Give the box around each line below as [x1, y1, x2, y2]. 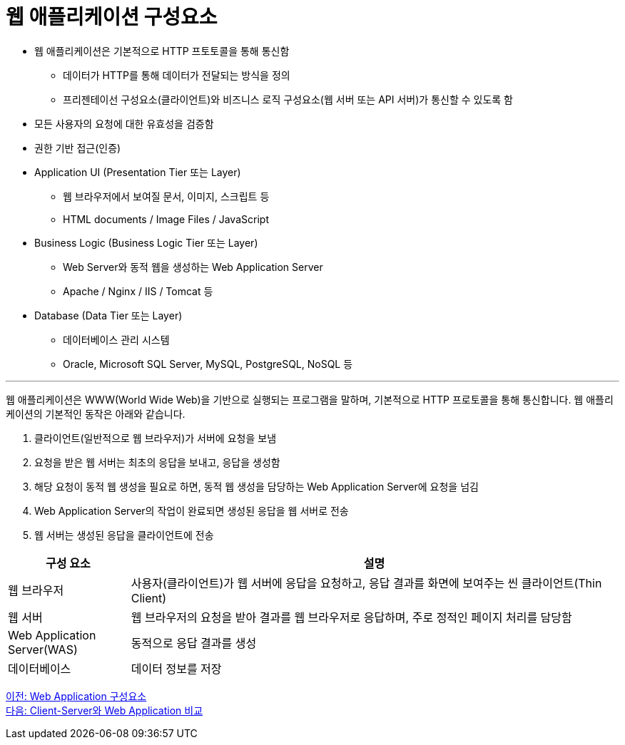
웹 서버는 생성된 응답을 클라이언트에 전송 [34, 528, 214, 541]
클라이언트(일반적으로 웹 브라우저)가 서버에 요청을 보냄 [34, 431, 277, 444]
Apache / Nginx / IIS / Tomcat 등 [63, 284, 213, 297]
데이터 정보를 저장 [131, 661, 222, 676]
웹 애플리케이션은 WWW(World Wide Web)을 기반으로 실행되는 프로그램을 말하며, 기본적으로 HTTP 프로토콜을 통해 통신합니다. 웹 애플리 [6, 393, 614, 406]
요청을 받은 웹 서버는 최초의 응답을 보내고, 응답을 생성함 [34, 456, 280, 468]
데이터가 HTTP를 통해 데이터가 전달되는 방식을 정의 [63, 68, 290, 81]
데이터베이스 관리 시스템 [63, 333, 170, 346]
